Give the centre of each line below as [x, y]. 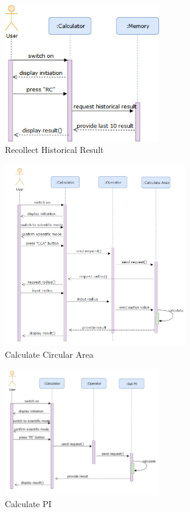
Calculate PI [28, 503]
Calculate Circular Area [49, 354]
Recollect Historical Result [54, 150]
